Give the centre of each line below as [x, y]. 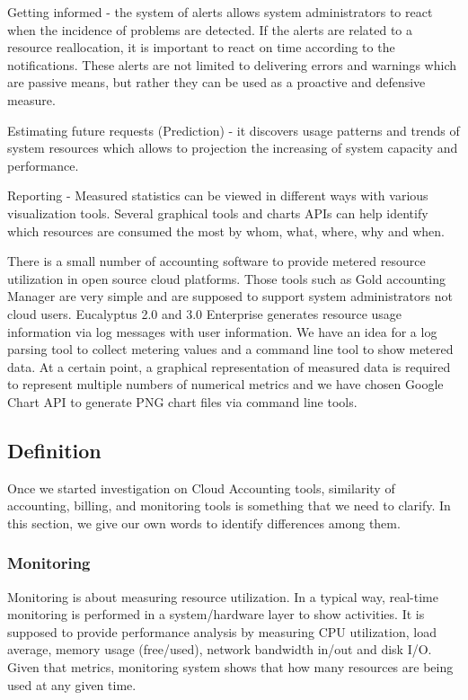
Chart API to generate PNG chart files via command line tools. [182, 401]
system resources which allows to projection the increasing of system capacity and [233, 148]
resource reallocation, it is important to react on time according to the [201, 47]
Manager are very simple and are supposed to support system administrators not [230, 296]
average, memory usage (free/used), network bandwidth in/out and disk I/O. [220, 649]
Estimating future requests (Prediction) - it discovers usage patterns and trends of [234, 130]
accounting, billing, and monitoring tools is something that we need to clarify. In [229, 505]
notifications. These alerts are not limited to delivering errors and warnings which [232, 64]
